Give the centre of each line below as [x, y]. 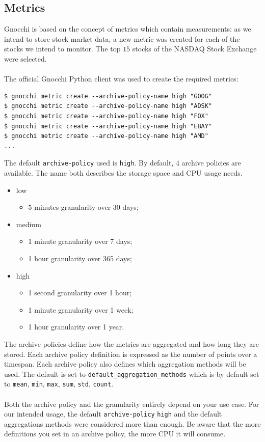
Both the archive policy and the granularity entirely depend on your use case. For [132, 404]
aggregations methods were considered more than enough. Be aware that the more [132, 423]
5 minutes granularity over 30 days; [83, 207]
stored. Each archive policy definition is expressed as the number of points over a [131, 354]
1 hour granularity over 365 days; [80, 258]
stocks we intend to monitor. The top [62, 49]
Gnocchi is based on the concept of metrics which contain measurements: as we [128, 29]
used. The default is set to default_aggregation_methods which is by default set [132, 374]
